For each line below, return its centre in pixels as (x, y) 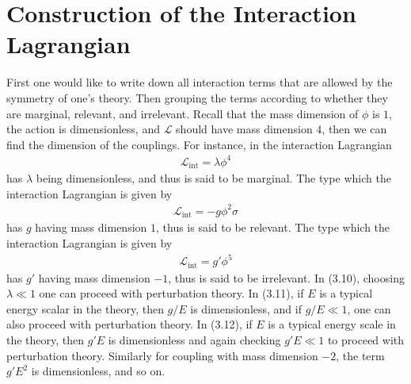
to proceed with (366, 339)
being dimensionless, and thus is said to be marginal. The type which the (213, 178)
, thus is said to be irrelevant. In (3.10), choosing (286, 277)
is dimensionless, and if (246, 308)
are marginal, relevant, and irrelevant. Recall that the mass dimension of (183, 113)
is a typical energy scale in (332, 324)
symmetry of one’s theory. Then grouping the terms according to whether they (197, 97)
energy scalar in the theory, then (85, 308)
